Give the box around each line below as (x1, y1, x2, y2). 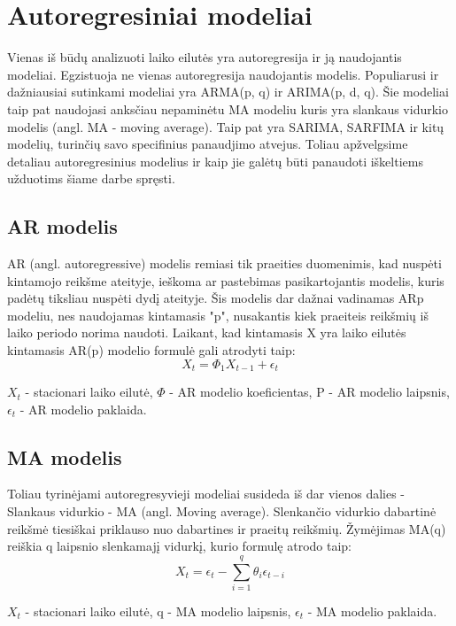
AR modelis (7, 213, 118, 240)
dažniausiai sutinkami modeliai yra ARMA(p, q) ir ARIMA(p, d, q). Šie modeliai (7, 82, 449, 101)
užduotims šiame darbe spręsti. (7, 169, 175, 188)
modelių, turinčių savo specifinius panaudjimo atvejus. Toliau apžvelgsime (7, 135, 408, 153)
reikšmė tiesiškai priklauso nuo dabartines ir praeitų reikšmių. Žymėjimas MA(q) (7, 519, 446, 537)
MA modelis (7, 443, 122, 470)
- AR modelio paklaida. (19, 399, 147, 418)
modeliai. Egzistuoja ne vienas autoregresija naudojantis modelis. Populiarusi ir (7, 65, 439, 83)
